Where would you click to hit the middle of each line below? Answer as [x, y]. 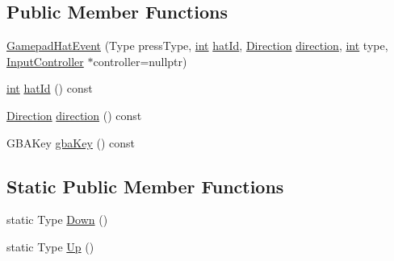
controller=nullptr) [140, 61]
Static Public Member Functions [145, 186]
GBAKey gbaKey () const [71, 142]
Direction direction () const [74, 115]
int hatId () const [50, 88]
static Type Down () [57, 220]
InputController [45, 61]
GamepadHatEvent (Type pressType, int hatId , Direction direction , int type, [197, 46]
